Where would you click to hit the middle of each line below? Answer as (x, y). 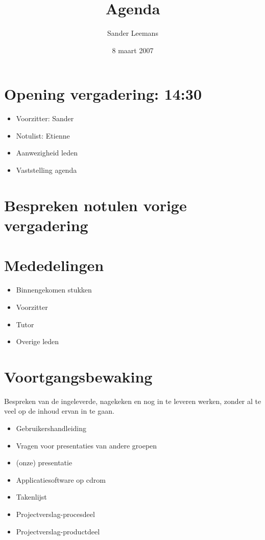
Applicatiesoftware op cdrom (61, 479)
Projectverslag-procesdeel (55, 514)
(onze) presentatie (44, 463)
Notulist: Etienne (43, 135)
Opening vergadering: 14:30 (103, 94)
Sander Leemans (133, 33)
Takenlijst (31, 497)
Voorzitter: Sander (45, 118)
